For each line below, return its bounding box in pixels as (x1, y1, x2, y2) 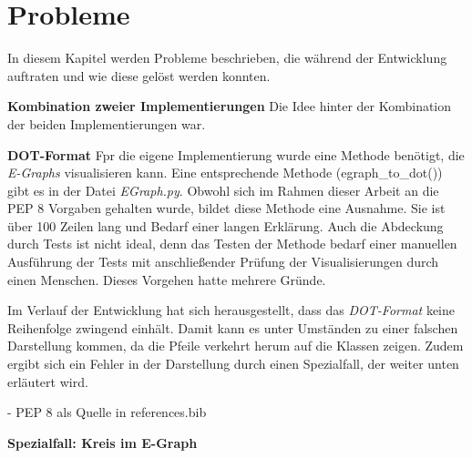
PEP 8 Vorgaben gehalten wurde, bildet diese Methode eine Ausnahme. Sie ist (7, 198, 446, 218)
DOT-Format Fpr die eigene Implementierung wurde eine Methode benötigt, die (7, 145, 465, 164)
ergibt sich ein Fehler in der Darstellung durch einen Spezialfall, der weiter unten (7, 354, 459, 373)
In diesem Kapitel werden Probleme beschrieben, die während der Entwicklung (7, 48, 447, 67)
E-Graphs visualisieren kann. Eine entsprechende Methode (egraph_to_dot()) (7, 163, 443, 182)
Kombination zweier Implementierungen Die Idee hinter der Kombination (7, 97, 452, 116)
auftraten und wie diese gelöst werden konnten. (7, 66, 271, 85)
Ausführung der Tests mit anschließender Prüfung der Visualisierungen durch (7, 252, 439, 271)
